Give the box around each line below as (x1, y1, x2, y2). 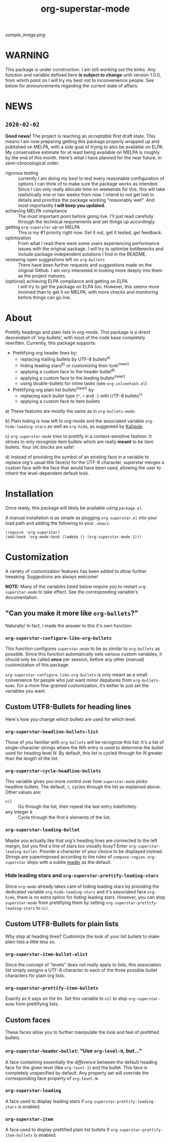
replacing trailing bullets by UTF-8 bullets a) (20, 355, 111, 362)
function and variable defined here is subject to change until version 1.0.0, (5, 72, 161, 78)
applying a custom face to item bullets (20, 398, 100, 404)
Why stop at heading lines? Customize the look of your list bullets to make (5, 933, 160, 939)
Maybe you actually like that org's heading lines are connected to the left (5, 837, 157, 844)
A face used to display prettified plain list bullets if (5, 1127, 110, 1133)
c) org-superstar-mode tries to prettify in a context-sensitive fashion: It (5, 433, 152, 439)
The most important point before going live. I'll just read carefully (18, 213, 154, 220)
